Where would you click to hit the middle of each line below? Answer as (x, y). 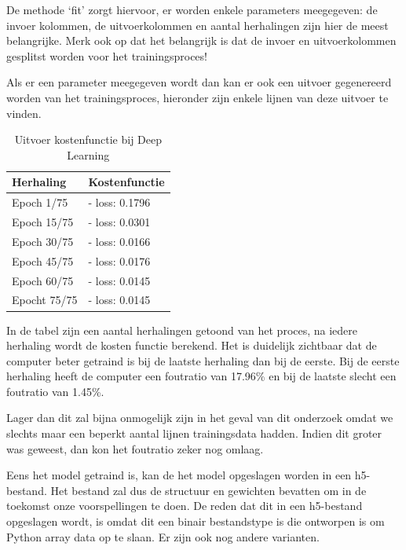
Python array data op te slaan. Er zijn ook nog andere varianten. (163, 536)
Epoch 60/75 (43, 280)
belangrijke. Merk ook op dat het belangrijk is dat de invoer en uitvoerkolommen (201, 40)
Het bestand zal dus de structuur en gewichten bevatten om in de (208, 490)
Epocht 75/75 (45, 300)
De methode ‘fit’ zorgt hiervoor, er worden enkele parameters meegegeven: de (192, 9)
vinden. (24, 113)
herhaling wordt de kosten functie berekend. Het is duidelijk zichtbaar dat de (192, 345)
